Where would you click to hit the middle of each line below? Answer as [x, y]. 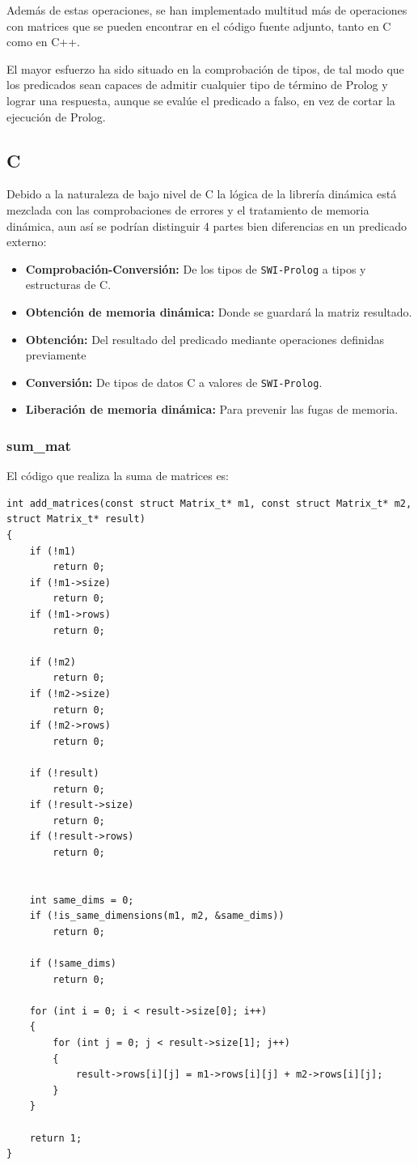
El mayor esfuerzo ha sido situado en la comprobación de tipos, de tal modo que [205, 68]
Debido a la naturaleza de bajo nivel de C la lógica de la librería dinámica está [202, 194]
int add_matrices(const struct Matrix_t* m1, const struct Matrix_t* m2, [209, 503]
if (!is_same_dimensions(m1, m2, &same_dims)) [157, 916]
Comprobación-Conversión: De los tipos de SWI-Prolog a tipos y [196, 268]
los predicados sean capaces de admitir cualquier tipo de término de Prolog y [197, 85]
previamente [56, 355]
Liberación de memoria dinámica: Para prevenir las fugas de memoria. [212, 409]
